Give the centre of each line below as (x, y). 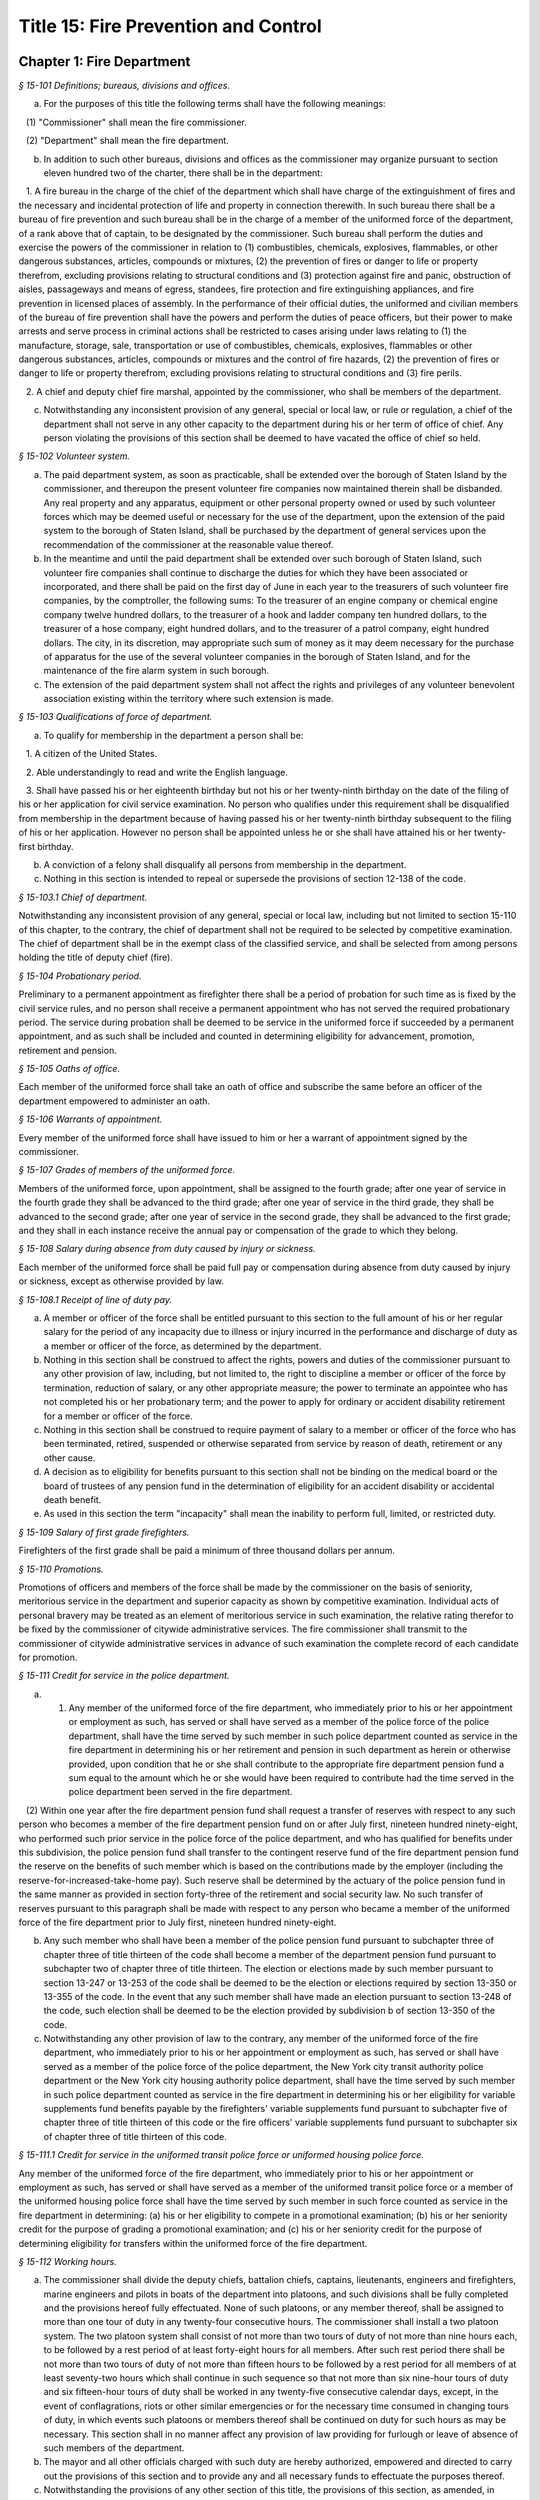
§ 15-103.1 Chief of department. (83, 897)
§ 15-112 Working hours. (67, 2261)
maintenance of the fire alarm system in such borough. (156, 671)
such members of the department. (114, 2448)
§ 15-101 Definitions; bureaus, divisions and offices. (124, 86)
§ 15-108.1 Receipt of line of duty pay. (95, 1299)
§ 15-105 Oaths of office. (69, 1069)
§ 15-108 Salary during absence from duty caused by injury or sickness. (167, 1249)
